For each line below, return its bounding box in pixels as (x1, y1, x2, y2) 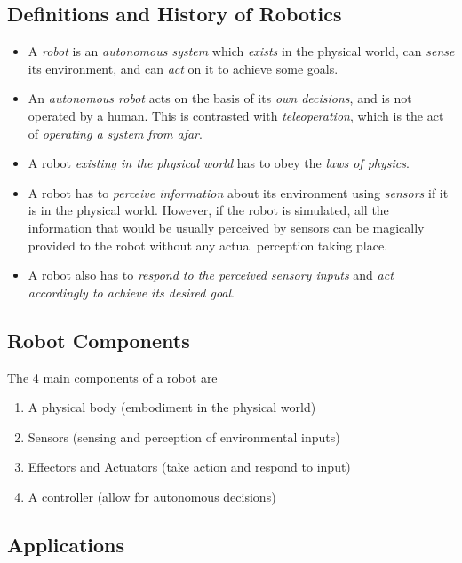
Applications (7, 530, 125, 558)
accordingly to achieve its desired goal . (28, 282, 235, 301)
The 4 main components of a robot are (7, 368, 218, 386)
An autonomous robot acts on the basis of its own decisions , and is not (28, 89, 412, 107)
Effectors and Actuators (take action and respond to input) (28, 457, 351, 476)
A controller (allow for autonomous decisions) (28, 487, 276, 505)
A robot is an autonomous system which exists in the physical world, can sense (28, 42, 455, 60)
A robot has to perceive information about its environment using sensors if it (28, 183, 449, 202)
